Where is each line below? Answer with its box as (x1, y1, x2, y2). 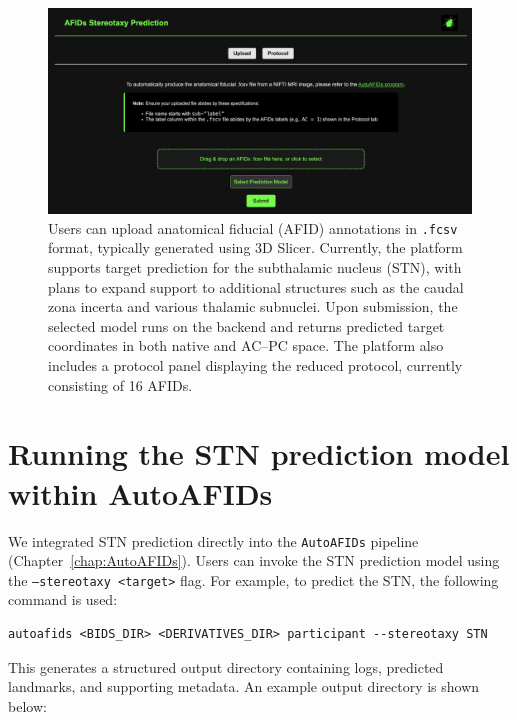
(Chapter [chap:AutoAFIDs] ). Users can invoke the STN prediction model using (8, 550, 500, 571)
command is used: (8, 589, 118, 610)
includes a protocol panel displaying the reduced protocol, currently (48, 355, 463, 376)
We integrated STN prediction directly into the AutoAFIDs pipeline (8, 530, 419, 551)
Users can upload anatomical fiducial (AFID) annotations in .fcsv (48, 217, 458, 238)
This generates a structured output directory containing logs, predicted (8, 656, 444, 677)
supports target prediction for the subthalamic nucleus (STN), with (48, 257, 462, 278)
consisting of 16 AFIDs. (48, 374, 193, 395)
